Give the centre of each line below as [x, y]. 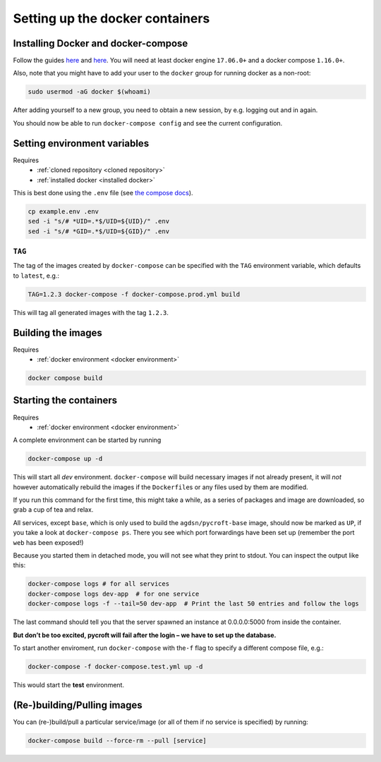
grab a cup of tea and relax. [53, 510]
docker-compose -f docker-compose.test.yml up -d [115, 666]
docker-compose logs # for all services [98, 584]
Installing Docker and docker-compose [101, 43]
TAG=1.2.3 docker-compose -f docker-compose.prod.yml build [134, 294]
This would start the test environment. [69, 684]
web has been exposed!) [48, 542]
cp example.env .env [63, 211]
